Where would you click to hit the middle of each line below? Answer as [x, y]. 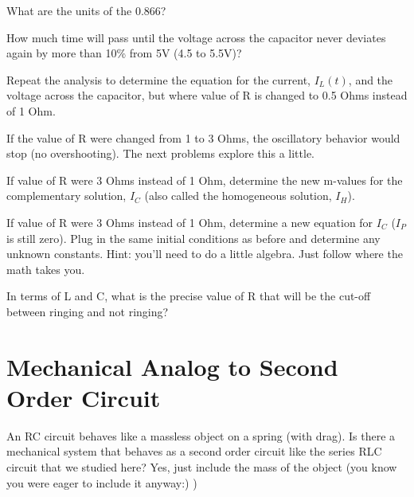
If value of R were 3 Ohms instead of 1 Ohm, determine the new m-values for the [205, 180]
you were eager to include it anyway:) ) [102, 482]
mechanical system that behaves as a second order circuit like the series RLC [194, 451]
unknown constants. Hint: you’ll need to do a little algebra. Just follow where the [205, 254]
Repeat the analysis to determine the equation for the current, [159, 79]
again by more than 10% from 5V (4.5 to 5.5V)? [124, 53]
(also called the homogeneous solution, [238, 196]
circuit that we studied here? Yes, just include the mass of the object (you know [202, 467]
